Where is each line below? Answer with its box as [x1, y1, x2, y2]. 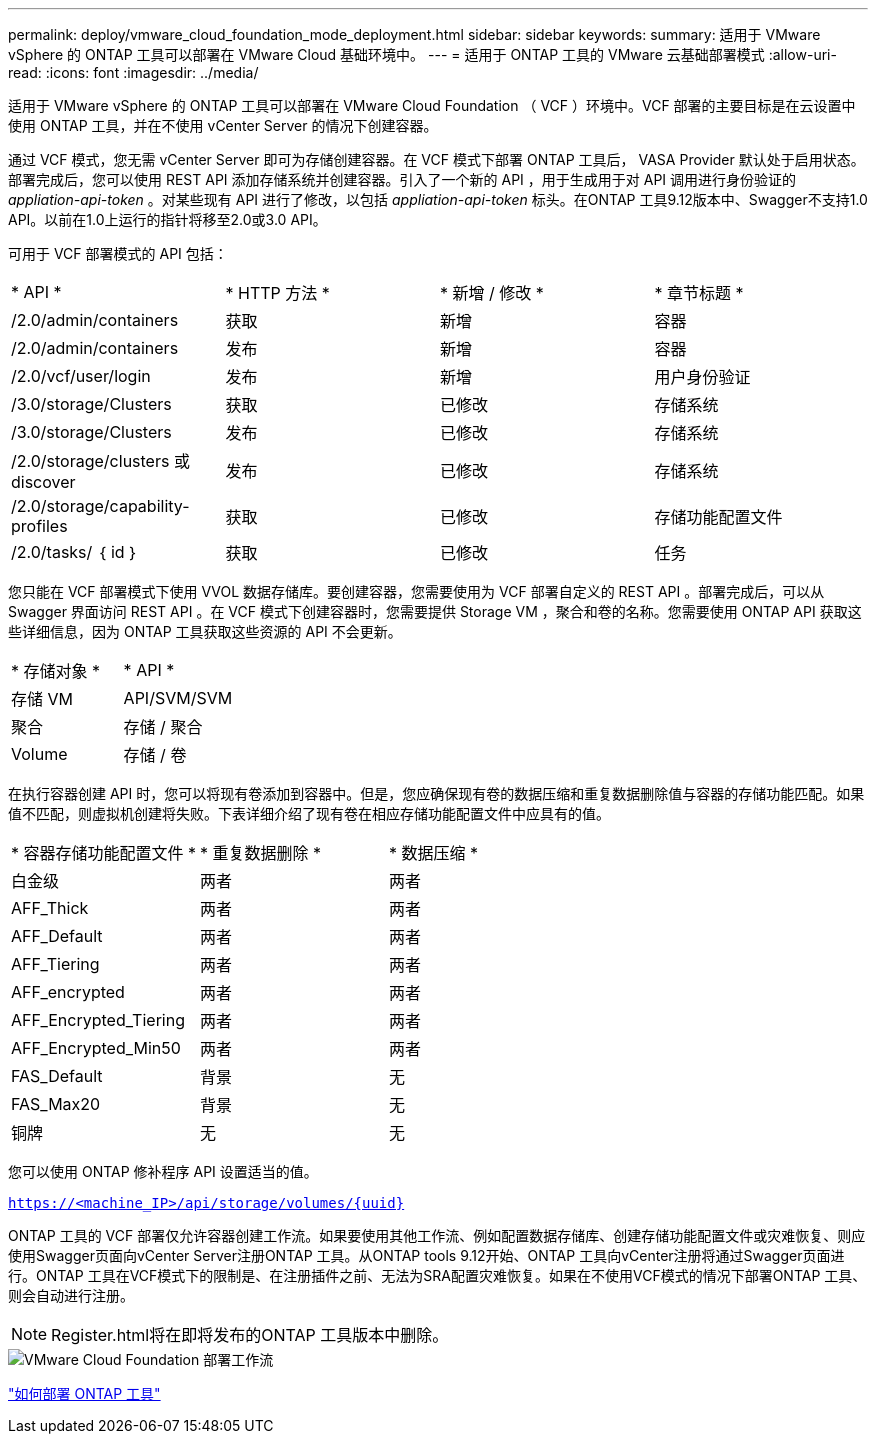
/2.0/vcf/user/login [11, 366, 151, 386]
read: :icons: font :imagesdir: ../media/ [8, 64, 259, 81]
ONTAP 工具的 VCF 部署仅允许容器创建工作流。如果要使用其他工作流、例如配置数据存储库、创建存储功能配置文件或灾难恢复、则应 [8, 1227, 866, 1244]
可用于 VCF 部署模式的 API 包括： [8, 245, 228, 262]
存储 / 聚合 [123, 717, 203, 737]
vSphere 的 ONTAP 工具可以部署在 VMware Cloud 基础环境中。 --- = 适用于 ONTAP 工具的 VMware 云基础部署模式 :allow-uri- [8, 46, 837, 63]
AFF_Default [11, 926, 103, 946]
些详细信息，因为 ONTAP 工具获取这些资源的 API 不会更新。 [8, 623, 402, 640]
